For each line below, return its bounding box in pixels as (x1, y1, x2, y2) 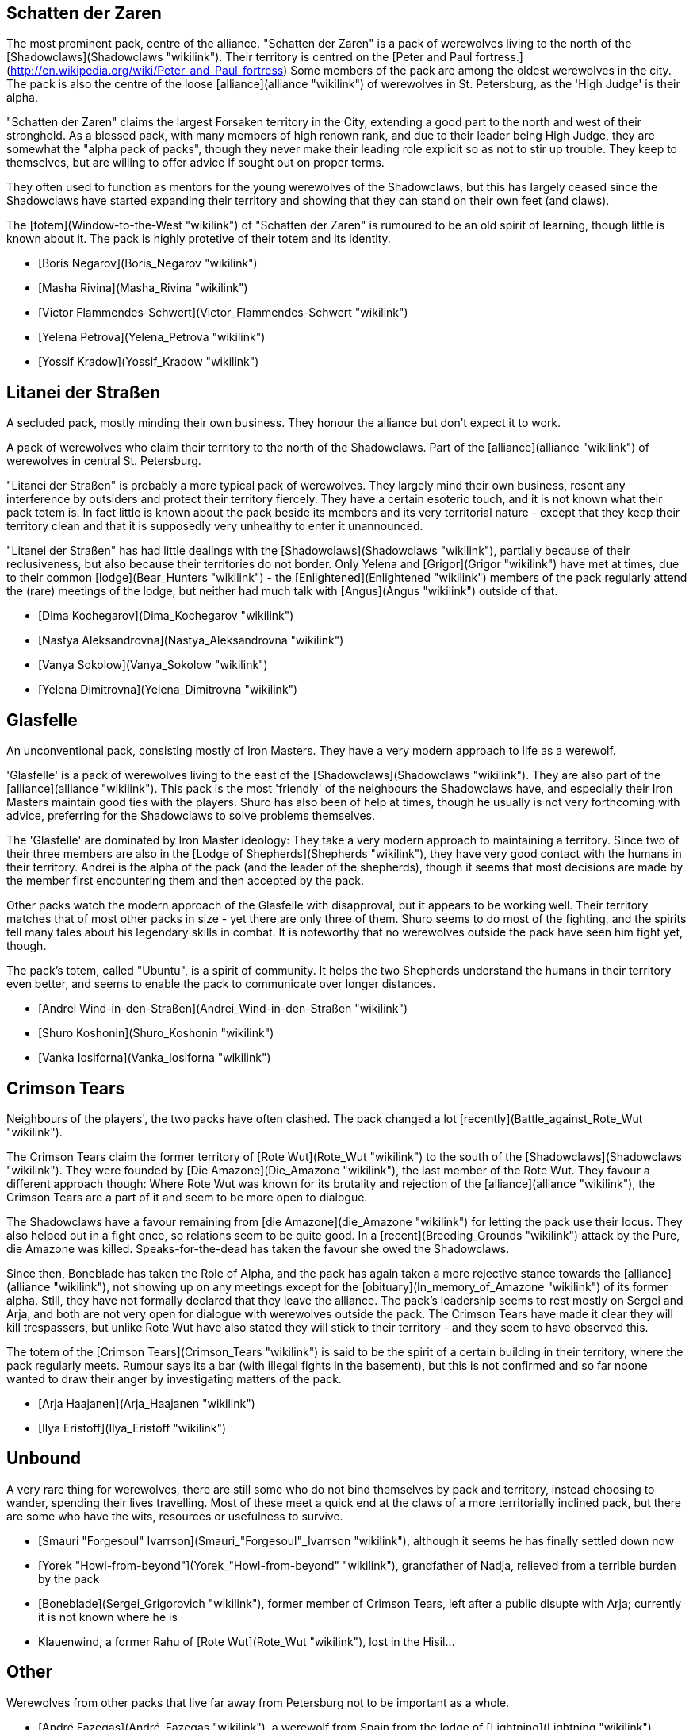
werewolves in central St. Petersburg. (6, 454, 201, 468)
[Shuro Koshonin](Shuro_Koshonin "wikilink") (38, 1026, 274, 1040)
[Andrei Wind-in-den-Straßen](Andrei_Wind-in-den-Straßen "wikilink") (38, 1001, 408, 1016)
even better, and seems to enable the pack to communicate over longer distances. (6, 977, 436, 991)
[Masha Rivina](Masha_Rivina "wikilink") (38, 281, 248, 295)
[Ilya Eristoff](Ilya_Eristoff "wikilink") (38, 1421, 227, 1435)
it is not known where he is (38, 1609, 178, 1624)
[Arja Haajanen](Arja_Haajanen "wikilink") (38, 1396, 255, 1410)
